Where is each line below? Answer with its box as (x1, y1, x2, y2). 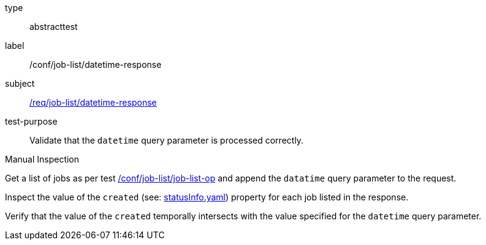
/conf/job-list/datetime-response (29, 59, 162, 70)
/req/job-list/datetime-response (29, 97, 157, 108)
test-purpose (5, 116, 58, 126)
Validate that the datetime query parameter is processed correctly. (29, 135, 304, 145)
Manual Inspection (5, 154, 80, 164)
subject (5, 78, 35, 89)
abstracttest (29, 21, 78, 32)
